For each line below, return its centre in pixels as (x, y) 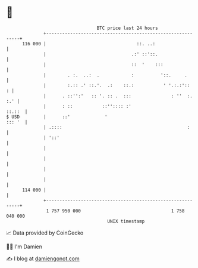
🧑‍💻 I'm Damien (24, 247)
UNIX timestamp (126, 221)
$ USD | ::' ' (57, 117)
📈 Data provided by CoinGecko (45, 233)
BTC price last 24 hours (128, 28)
